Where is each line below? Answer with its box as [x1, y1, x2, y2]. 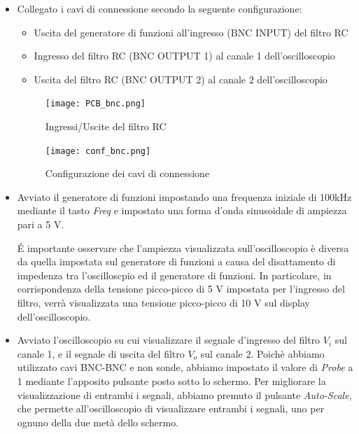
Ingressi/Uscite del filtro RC [45, 119, 167, 134]
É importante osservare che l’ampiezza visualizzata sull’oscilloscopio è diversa [17, 240, 349, 255]
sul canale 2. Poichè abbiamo [200, 346, 325, 360]
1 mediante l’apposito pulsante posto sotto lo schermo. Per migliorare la [17, 374, 326, 388]
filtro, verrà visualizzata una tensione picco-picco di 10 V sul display [17, 295, 310, 310]
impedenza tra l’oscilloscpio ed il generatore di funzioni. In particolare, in [17, 267, 332, 282]
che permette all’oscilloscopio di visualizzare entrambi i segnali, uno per [17, 401, 325, 416]
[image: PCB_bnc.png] [45, 99, 146, 109]
